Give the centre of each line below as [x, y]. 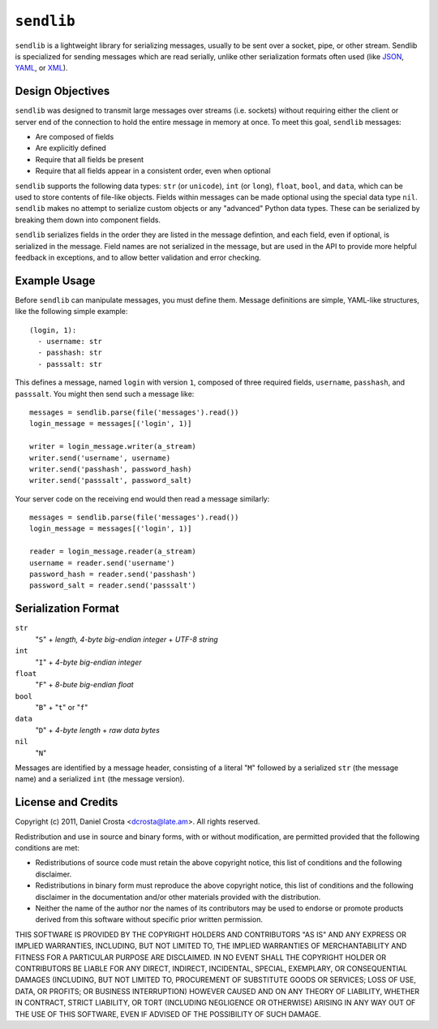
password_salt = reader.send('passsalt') [113, 586]
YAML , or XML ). [41, 68]
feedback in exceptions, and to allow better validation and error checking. [138, 257]
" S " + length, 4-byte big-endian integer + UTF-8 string [127, 639]
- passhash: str [70, 353]
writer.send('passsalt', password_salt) [111, 480]
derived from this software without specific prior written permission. [149, 919]
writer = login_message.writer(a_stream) [113, 447]
